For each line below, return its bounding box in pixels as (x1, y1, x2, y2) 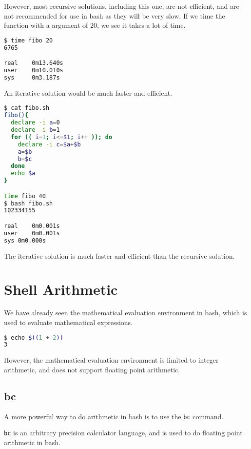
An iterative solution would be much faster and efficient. (4, 87, 173, 98)
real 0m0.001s (4, 222, 60, 229)
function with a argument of (4, 20, 88, 30)
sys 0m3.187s (4, 74, 60, 81)
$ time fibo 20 (4, 37, 53, 44)
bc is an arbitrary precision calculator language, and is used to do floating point (4, 428, 243, 438)
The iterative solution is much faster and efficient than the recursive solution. (4, 250, 235, 261)
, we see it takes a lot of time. (97, 20, 186, 30)
